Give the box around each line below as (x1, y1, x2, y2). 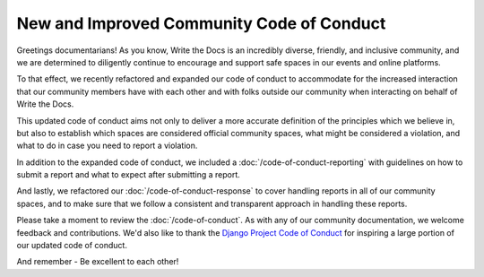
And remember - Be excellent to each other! (16, 256, 179, 267)
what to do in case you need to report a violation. (16, 140, 198, 151)
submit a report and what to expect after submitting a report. (16, 169, 241, 180)
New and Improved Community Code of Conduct (16, 13, 386, 33)
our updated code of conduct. (16, 240, 127, 251)
